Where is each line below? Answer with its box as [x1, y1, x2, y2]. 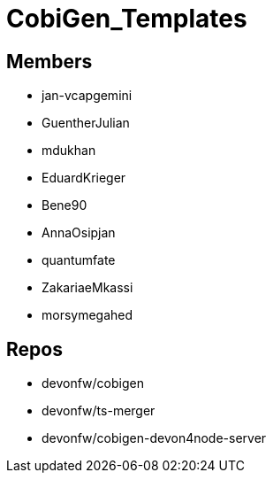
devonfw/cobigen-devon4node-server [42, 430, 267, 446]
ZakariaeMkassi [42, 280, 133, 296]
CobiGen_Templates [6, 4, 247, 34]
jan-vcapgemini [42, 88, 133, 104]
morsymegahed [42, 307, 133, 323]
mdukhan [42, 143, 96, 159]
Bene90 [42, 197, 87, 213]
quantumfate [42, 252, 116, 268]
